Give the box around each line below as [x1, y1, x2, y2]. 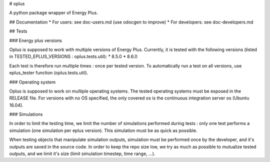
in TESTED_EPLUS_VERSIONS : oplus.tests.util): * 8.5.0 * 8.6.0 [9, 53, 137, 59]
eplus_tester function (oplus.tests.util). [9, 70, 88, 76]
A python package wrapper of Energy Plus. [9, 10, 98, 16]
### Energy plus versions [9, 37, 62, 43]
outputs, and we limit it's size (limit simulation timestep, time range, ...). [9, 150, 155, 157]
